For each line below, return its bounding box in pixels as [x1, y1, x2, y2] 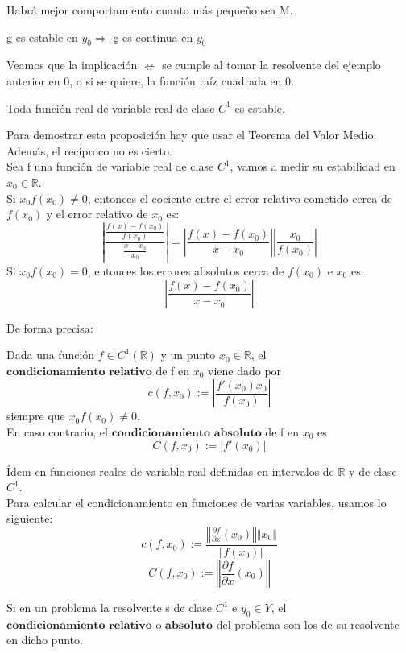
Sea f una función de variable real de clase [6, 158, 214, 175]
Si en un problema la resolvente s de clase [6, 599, 212, 615]
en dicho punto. [6, 631, 83, 648]
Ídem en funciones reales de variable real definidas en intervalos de [6, 462, 334, 479]
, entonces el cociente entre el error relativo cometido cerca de [87, 189, 392, 206]
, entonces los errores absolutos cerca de [87, 262, 284, 279]
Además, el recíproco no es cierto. [6, 142, 172, 159]
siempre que [6, 407, 65, 424]
